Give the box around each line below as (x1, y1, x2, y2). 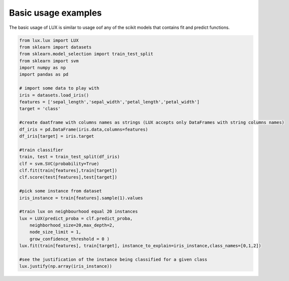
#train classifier (19, 147, 63, 153)
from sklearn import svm (19, 58, 79, 64)
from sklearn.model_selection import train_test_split (19, 51, 153, 57)
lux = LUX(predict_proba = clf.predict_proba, (19, 215, 133, 221)
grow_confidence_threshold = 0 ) (29, 236, 110, 242)
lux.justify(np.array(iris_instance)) (19, 263, 112, 269)
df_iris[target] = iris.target (19, 134, 95, 139)
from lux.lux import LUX (19, 37, 79, 43)
